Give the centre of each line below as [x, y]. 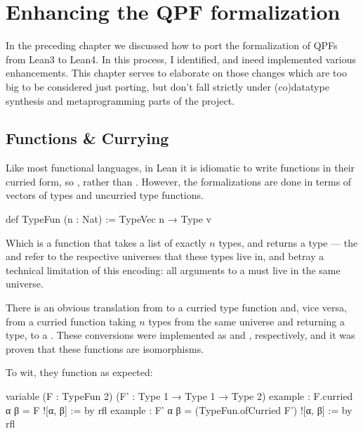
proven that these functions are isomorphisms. [105, 348]
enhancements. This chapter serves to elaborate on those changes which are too [176, 73]
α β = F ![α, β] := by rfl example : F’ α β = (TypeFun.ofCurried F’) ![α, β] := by [179, 409]
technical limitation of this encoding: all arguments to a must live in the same [173, 270]
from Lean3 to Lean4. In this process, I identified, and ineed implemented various [181, 59]
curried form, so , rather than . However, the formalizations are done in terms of [179, 181]
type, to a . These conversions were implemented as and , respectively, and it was [180, 335]
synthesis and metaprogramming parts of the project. [120, 100]
